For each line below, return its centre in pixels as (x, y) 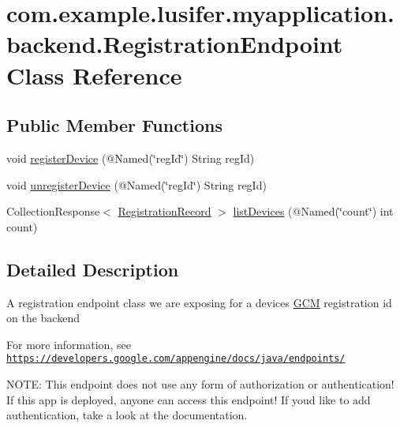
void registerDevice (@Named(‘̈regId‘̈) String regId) (131, 158)
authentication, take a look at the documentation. (127, 415)
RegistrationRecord (164, 211)
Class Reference (94, 75)
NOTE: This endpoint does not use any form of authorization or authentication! (200, 383)
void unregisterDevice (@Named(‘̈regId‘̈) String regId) (136, 184)
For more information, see (69, 344)
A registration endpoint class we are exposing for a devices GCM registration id (199, 302)
